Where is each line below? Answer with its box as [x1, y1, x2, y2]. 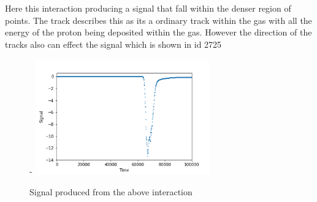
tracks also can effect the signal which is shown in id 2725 [5, 37, 222, 50]
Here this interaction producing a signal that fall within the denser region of [5, 2, 291, 14]
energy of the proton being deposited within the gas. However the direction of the [5, 26, 312, 39]
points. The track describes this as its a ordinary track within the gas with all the [5, 13, 312, 26]
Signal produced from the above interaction [29, 185, 193, 198]
